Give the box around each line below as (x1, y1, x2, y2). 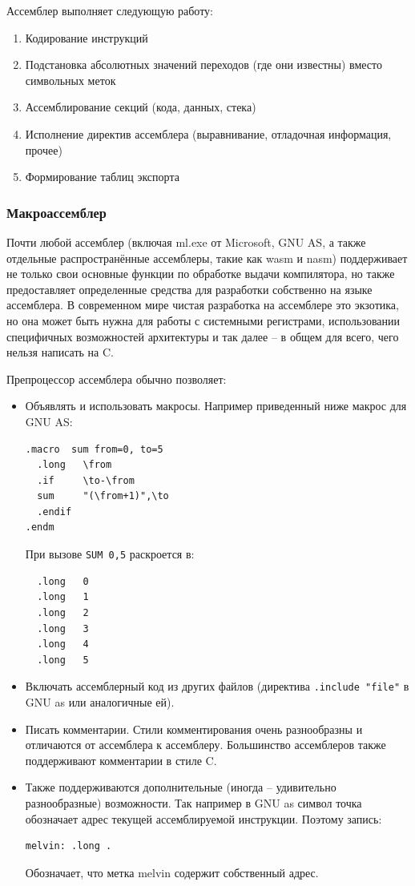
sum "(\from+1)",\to (37, 490, 169, 502)
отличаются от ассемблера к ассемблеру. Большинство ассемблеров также (25, 736, 386, 753)
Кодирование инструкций (25, 29, 148, 46)
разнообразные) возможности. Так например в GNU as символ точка (25, 794, 362, 811)
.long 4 (37, 638, 89, 650)
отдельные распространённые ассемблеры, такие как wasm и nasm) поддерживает (6, 249, 408, 266)
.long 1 (37, 591, 89, 603)
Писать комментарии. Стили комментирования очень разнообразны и (25, 720, 363, 737)
